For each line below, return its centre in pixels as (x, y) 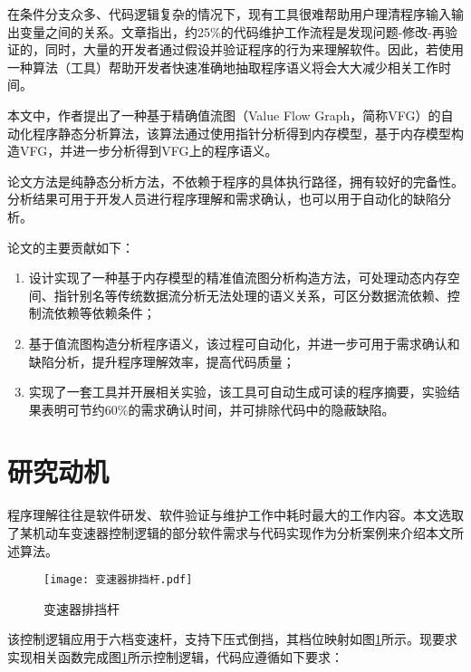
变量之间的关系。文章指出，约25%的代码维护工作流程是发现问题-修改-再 (232, 31)
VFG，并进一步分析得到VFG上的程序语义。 (149, 151)
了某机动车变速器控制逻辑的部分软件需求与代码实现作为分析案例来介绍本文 (229, 533)
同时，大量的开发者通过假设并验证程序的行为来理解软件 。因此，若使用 (254, 49)
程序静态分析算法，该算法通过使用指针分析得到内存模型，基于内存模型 (241, 133)
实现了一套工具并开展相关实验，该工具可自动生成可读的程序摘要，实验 (238, 392)
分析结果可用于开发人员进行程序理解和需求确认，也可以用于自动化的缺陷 (223, 199)
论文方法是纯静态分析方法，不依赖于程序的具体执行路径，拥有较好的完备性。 (235, 181)
